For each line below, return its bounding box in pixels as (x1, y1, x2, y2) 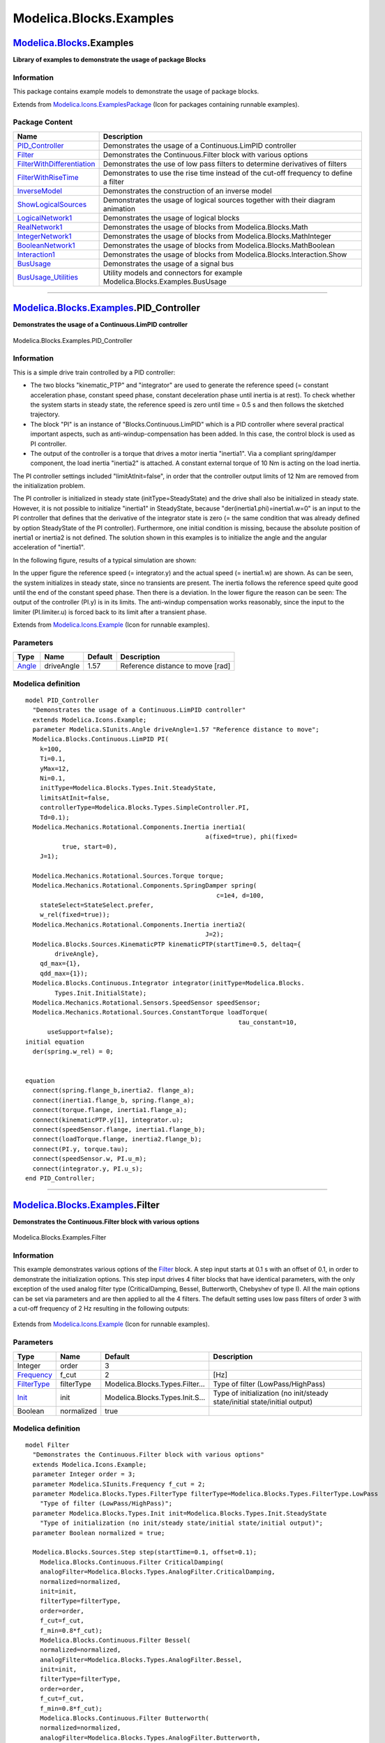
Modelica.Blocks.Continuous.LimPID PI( (32, 736, 169, 743)
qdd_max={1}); (39, 969, 89, 977)
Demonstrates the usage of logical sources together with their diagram (103, 195, 335, 205)
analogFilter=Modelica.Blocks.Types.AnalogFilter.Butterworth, (39, 1733, 261, 1742)
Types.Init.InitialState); (54, 989, 147, 997)
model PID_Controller (25, 696, 99, 704)
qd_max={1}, (39, 959, 81, 968)
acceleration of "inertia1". (13, 543, 86, 551)
